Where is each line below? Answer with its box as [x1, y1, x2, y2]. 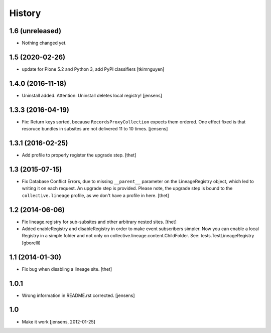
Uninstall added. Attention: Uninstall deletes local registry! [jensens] [22, 92, 163, 98]
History [9, 8, 41, 19]
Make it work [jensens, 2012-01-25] [22, 318, 95, 324]
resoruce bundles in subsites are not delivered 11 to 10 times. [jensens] [22, 126, 168, 132]
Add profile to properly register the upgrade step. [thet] [22, 152, 137, 158]
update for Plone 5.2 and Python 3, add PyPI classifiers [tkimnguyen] [22, 66, 165, 72]
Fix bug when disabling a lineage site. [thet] [22, 266, 112, 272]
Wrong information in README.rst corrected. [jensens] [22, 292, 135, 298]
